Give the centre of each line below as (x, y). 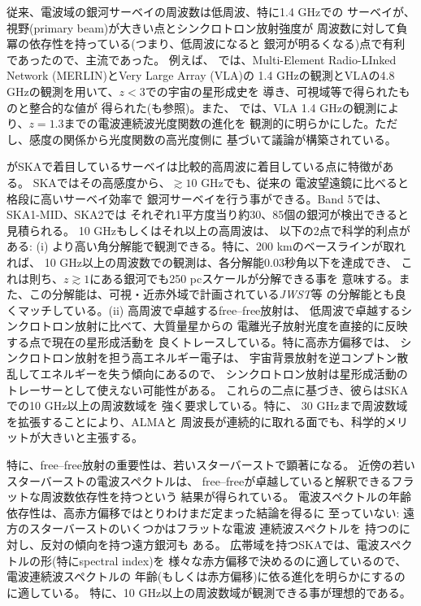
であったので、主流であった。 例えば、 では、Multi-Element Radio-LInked (202, 59)
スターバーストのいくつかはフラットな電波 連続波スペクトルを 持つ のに (219, 528)
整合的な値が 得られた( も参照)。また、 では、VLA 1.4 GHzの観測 (202, 107)
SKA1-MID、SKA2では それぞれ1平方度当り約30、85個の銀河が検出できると (208, 214)
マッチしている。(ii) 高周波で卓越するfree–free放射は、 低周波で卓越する (209, 310)
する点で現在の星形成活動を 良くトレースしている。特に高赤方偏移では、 (202, 341)
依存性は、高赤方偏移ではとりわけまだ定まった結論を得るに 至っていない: (203, 512)
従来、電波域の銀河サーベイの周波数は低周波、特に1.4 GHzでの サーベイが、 (211, 11)
